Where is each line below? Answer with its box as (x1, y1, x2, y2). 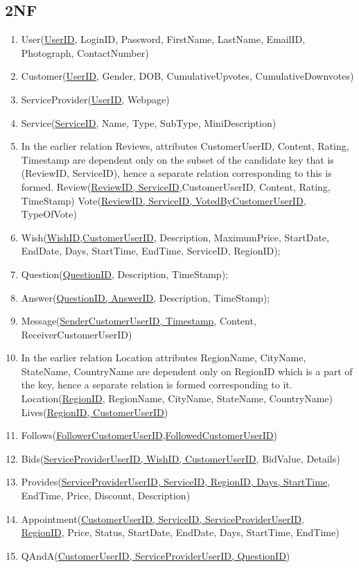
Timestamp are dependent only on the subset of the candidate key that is (21, 152, 334, 166)
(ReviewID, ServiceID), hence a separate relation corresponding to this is (21, 166, 332, 180)
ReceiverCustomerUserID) (21, 327, 132, 341)
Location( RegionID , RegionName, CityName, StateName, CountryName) (21, 391, 333, 406)
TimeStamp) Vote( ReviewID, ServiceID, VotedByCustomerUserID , (21, 193, 306, 207)
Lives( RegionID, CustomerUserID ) (21, 404, 168, 419)
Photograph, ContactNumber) (21, 45, 149, 60)
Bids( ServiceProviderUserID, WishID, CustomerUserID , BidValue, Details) (21, 451, 340, 465)
